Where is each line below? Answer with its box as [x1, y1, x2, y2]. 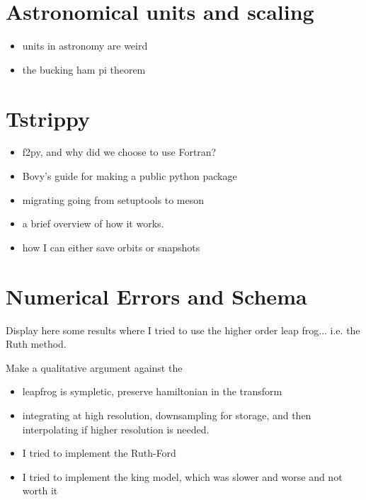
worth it [22, 483, 58, 498]
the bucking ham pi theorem [22, 62, 146, 76]
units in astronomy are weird [22, 38, 148, 53]
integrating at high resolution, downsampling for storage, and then [22, 407, 311, 422]
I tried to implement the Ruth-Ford [22, 445, 176, 460]
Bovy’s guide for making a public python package [22, 169, 237, 183]
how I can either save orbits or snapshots [22, 239, 200, 254]
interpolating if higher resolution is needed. [22, 421, 210, 436]
